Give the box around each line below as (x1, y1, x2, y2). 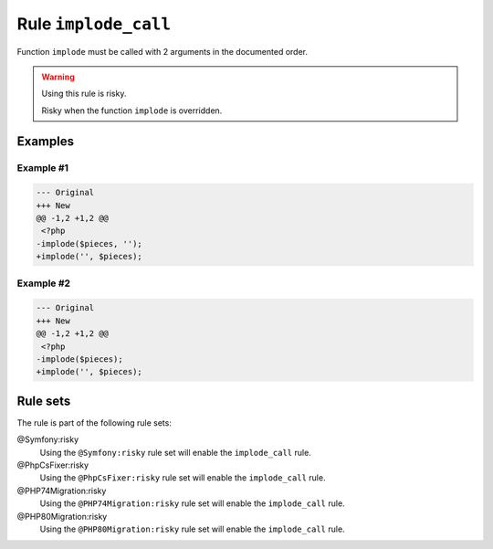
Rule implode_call (16, 14, 172, 34)
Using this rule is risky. (41, 88, 127, 100)
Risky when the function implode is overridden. (41, 105, 223, 116)
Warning (41, 71, 75, 82)
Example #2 (16, 277, 71, 290)
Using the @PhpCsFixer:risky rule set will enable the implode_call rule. (39, 472, 326, 483)
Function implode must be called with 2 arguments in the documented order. (16, 46, 309, 57)
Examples (16, 133, 75, 149)
